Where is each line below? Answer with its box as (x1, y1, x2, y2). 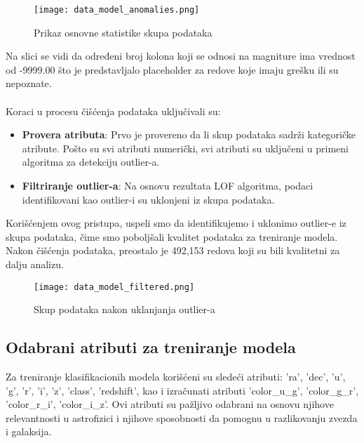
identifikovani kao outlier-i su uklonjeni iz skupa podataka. (22, 192, 275, 206)
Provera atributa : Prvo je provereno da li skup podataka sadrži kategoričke (22, 127, 356, 142)
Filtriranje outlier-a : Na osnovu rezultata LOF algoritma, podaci (22, 178, 314, 192)
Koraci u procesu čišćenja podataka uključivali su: (6, 103, 221, 118)
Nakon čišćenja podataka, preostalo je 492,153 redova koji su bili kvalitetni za (6, 243, 340, 258)
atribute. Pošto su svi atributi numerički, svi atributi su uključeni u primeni (22, 140, 349, 155)
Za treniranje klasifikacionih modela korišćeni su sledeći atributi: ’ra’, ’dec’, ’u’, (6, 369, 346, 384)
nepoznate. (6, 76, 52, 91)
